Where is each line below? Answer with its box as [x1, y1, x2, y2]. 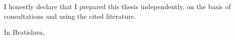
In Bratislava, [4, 27, 45, 37]
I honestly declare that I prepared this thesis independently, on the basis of [4, 1, 231, 11]
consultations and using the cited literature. [4, 11, 136, 21]
